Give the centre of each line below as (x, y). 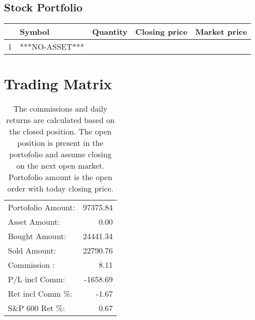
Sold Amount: (32, 251)
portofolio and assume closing (60, 154)
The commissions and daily (60, 109)
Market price (221, 32)
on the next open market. (60, 166)
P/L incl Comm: (37, 279)
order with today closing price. (60, 189)
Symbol (35, 32)
